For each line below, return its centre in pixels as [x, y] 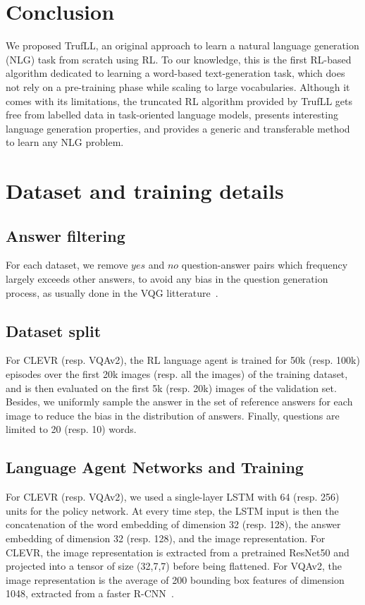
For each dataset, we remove [67, 265]
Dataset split [54, 330]
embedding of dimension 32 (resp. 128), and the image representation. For [166, 538]
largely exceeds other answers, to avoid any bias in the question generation [167, 279]
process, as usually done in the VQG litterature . [112, 292]
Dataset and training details [145, 191]
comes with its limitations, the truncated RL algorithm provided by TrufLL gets [179, 100]
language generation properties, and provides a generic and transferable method [178, 128]
